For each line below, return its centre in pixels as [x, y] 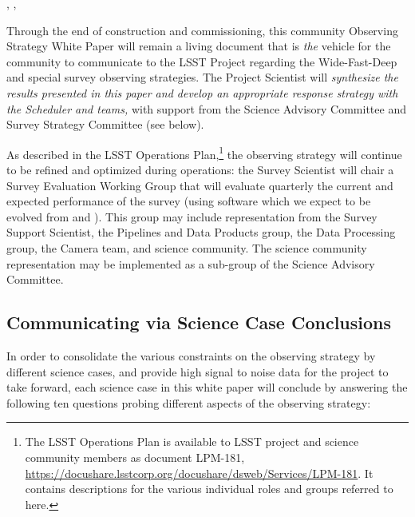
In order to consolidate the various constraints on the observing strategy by [191, 355]
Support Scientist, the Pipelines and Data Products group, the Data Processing [201, 232]
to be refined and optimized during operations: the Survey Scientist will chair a [200, 169]
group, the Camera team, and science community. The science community [187, 247]
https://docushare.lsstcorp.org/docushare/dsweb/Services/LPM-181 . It [199, 473]
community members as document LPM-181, [135, 457]
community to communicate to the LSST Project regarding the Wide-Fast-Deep [202, 61]
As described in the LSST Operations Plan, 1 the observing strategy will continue [204, 153]
